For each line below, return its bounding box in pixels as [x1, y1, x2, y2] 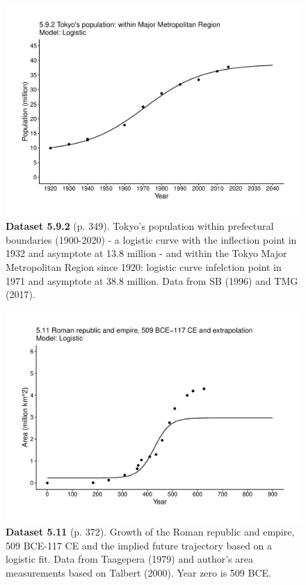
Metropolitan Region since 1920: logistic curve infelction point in [6, 260, 282, 274]
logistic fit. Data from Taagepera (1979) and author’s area [6, 552, 253, 566]
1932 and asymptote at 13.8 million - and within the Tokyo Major [6, 246, 287, 260]
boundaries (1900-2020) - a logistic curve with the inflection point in [6, 232, 297, 247]
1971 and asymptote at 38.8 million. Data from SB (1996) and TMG [6, 273, 298, 288]
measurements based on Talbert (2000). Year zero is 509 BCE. [6, 565, 271, 579]
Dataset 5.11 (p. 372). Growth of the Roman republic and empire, [6, 524, 295, 539]
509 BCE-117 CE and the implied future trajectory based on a [6, 538, 273, 552]
